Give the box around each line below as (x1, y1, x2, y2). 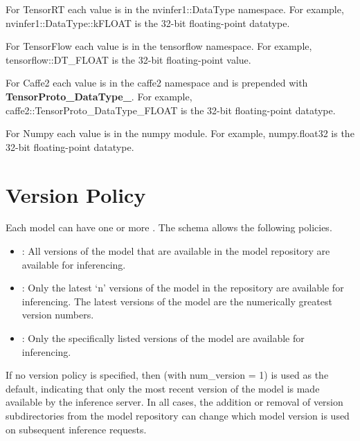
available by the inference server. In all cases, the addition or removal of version (6, 395, 343, 409)
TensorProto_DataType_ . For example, (6, 89, 192, 103)
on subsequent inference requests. (6, 422, 147, 436)
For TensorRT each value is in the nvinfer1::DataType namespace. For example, (6, 2, 344, 16)
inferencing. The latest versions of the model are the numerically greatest (21, 294, 332, 308)
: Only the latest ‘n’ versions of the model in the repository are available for (21, 280, 344, 295)
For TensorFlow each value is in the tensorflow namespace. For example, (6, 39, 312, 53)
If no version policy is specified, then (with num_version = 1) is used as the (6, 368, 329, 382)
